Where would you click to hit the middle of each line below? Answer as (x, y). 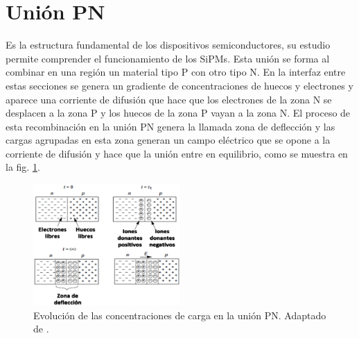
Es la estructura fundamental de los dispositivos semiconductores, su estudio (168, 45)
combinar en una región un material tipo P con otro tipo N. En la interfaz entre (176, 72)
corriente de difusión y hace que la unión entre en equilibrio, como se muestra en (177, 153)
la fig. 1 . (23, 167)
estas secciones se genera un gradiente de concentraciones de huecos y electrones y (179, 85)
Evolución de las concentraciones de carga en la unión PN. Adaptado (180, 315)
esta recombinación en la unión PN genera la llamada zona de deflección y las (170, 126)
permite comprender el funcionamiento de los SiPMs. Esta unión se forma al (168, 58)
